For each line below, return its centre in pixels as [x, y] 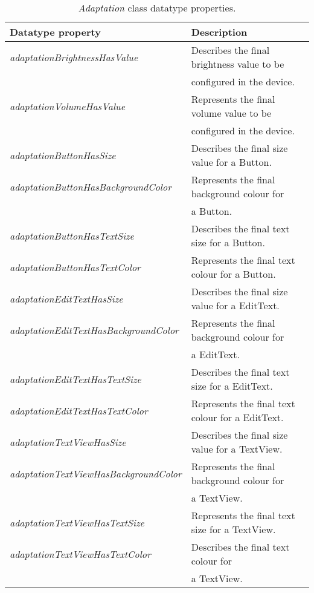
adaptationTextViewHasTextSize [77, 522]
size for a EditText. [232, 386]
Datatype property [55, 32]
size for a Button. [228, 242]
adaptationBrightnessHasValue [74, 57]
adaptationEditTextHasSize [66, 298]
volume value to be [231, 113]
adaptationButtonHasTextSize [72, 235]
